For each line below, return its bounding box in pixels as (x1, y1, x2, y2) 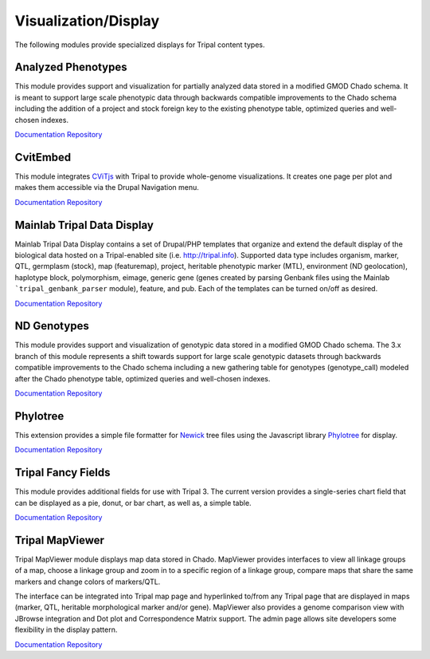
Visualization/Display (14, 12, 160, 30)
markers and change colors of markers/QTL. (14, 577, 161, 586)
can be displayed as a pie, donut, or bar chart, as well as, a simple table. (14, 498, 252, 507)
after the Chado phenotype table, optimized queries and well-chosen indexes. (14, 373, 271, 383)
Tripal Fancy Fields (14, 466, 111, 479)
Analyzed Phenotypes (14, 61, 127, 74)
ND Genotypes (14, 319, 89, 333)
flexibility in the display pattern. (14, 625, 118, 634)
